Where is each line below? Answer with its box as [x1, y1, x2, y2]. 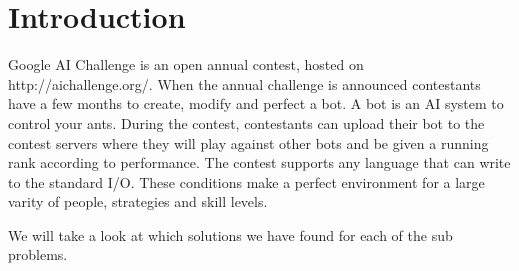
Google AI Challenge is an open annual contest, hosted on [8, 54, 364, 75]
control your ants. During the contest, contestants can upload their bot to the [8, 112, 485, 133]
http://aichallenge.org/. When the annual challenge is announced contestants [8, 73, 481, 94]
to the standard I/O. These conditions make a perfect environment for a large [8, 171, 485, 192]
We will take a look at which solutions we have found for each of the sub [8, 224, 453, 245]
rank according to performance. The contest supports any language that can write [8, 152, 511, 173]
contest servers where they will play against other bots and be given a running [8, 132, 489, 153]
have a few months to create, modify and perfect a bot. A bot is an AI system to [8, 93, 504, 114]
